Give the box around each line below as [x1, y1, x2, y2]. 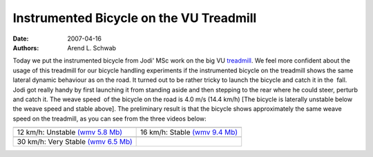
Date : [12, 34, 29, 43]
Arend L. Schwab [67, 43, 117, 52]
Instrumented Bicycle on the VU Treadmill [12, 10, 257, 25]
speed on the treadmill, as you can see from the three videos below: [12, 114, 207, 123]
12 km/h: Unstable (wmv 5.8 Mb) [17, 127, 123, 137]
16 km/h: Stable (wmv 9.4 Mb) [140, 127, 238, 137]
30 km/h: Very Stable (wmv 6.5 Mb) [17, 137, 133, 147]
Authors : [12, 43, 39, 52]
